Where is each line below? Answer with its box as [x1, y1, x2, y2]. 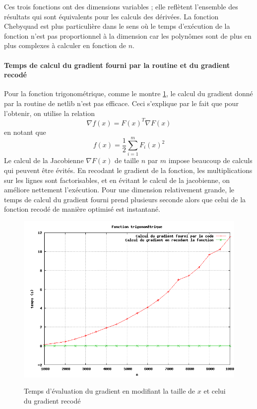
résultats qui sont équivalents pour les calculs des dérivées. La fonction [4, 11, 219, 21]
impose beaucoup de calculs [168, 155, 253, 166]
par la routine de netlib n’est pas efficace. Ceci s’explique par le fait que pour [4, 98, 239, 108]
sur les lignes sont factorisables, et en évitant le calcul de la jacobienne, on [4, 175, 230, 185]
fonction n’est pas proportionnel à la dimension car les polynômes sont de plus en [4, 30, 252, 41]
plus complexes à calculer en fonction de [4, 40, 126, 51]
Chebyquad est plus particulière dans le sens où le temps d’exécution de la [4, 21, 230, 31]
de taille [115, 155, 139, 166]
